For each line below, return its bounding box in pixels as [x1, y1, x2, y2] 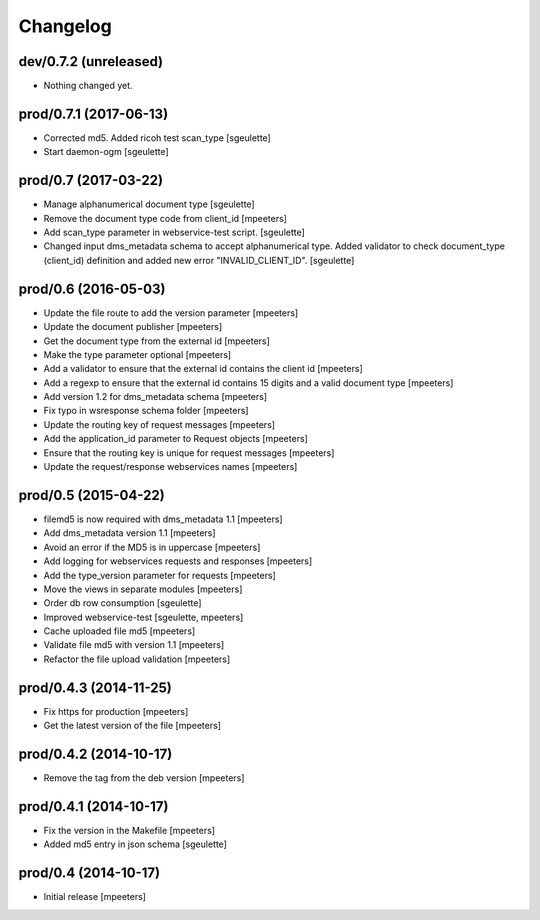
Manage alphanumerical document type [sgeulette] [43, 198, 255, 210]
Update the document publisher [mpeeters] [43, 321, 223, 333]
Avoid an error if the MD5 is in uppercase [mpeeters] [43, 541, 261, 553]
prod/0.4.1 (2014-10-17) [18, 798, 169, 815]
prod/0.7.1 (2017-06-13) [18, 105, 169, 122]
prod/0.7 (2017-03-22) [18, 172, 164, 189]
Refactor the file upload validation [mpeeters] [43, 653, 231, 665]
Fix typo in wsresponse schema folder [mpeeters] [43, 405, 249, 417]
